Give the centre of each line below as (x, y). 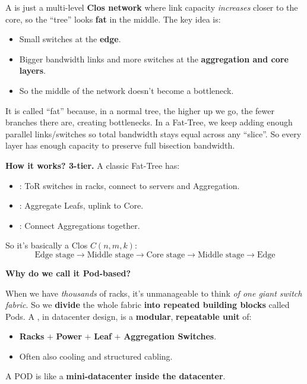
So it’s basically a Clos (47, 245)
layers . (32, 70)
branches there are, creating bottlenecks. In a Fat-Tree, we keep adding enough (149, 122)
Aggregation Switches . (170, 336)
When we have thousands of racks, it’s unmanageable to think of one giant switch (154, 293)
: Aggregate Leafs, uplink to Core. (81, 205)
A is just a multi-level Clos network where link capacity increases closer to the (152, 7)
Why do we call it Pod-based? (68, 273)
